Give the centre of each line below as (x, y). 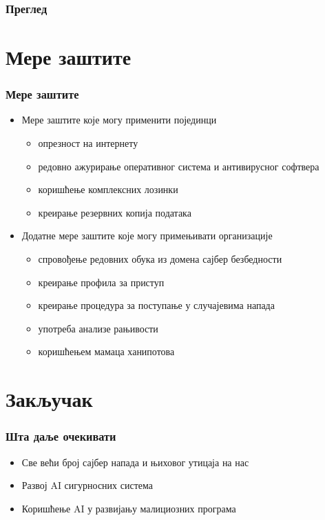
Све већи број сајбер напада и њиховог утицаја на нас (135, 462)
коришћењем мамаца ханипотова (106, 351)
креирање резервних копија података (115, 212)
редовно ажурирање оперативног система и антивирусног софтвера (179, 166)
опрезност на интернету (88, 143)
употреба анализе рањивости (98, 328)
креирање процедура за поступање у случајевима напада (156, 305)
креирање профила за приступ (101, 282)
